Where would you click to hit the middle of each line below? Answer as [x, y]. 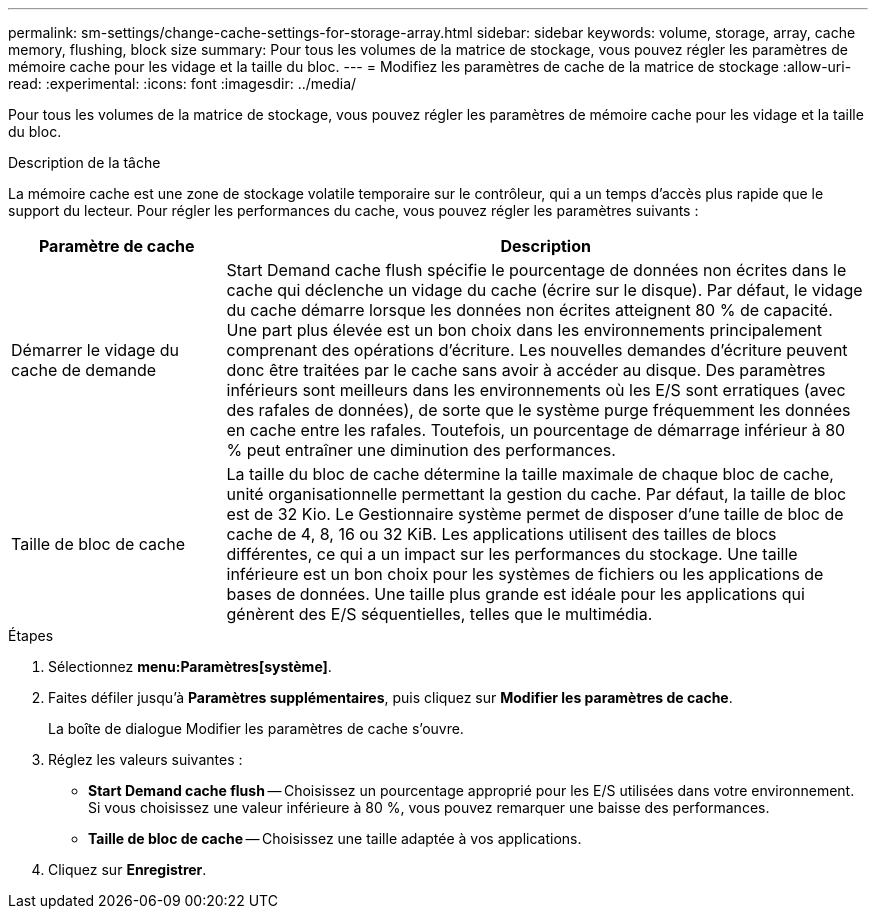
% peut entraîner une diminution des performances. [421, 450]
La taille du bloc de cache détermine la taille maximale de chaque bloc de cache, [530, 474]
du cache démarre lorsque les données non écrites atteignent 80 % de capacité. [529, 310]
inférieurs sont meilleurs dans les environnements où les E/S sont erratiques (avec [536, 390]
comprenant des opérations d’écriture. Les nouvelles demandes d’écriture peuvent [537, 350]
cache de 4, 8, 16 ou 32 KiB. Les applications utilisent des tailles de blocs [501, 534]
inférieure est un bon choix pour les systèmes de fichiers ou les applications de [525, 574]
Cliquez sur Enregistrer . [127, 869]
